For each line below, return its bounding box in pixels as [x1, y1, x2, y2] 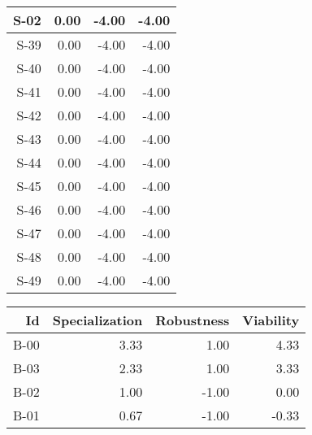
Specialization [52, 311, 143, 329]
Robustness [155, 311, 230, 329]
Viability [242, 311, 300, 329]
